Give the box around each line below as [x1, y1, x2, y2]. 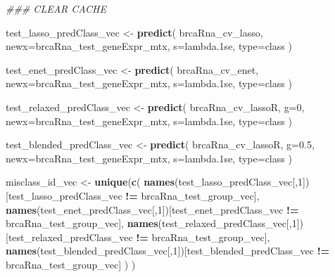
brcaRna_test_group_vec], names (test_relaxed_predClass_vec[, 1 [6, 216, 297, 231]
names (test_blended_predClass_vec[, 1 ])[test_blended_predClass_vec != [6, 243, 330, 258]
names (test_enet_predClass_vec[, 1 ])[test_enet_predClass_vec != [6, 202, 299, 217]
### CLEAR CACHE [6, 1, 106, 15]
